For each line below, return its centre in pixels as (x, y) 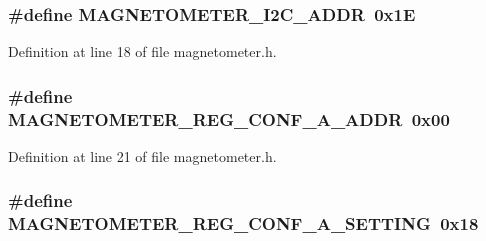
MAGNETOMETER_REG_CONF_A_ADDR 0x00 (229, 118)
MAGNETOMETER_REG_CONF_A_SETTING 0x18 (243, 223)
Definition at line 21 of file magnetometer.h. (142, 155)
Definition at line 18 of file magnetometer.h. (142, 51)
